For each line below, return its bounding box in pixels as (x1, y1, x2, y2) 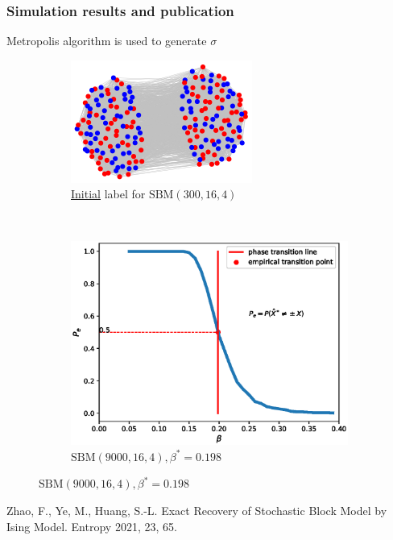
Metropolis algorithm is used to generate (6, 32, 207, 49)
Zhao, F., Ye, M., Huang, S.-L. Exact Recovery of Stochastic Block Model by (6, 502, 387, 518)
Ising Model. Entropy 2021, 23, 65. (6, 517, 177, 534)
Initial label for (71, 185, 146, 202)
